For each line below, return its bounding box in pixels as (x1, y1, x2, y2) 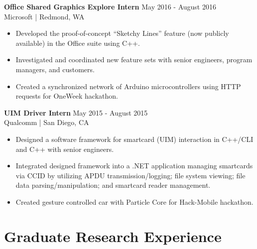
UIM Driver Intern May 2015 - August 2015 (4, 107, 148, 118)
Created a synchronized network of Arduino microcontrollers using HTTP (15, 81, 241, 91)
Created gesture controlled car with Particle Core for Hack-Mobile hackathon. (15, 196, 254, 207)
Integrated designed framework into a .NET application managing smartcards (15, 160, 253, 171)
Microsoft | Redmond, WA (4, 11, 85, 21)
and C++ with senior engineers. (15, 143, 114, 154)
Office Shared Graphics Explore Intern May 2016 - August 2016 (4, 1, 216, 11)
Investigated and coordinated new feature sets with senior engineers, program (15, 54, 253, 65)
